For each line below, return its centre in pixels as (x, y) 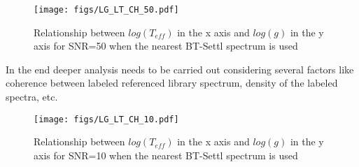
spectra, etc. (32, 97)
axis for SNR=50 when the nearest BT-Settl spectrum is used (166, 46)
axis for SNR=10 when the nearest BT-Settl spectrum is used (166, 155)
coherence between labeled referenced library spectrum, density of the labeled (172, 83)
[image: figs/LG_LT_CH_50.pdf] (106, 10)
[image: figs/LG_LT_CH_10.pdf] (106, 119)
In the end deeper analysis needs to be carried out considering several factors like (180, 69)
